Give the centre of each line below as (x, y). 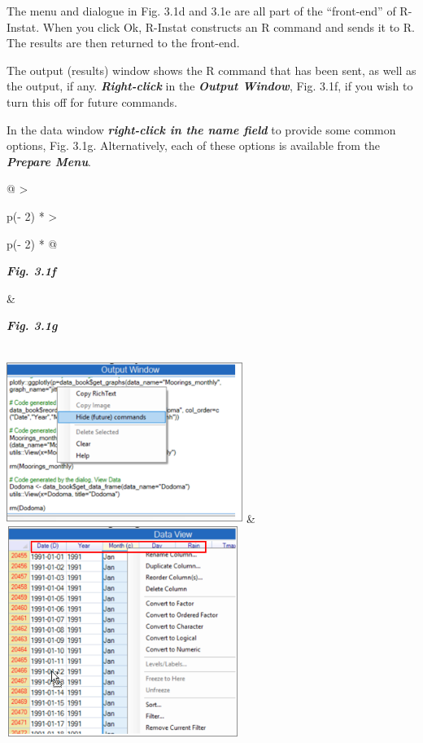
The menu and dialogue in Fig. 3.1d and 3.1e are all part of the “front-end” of (201, 11)
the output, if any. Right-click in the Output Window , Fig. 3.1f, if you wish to (210, 86)
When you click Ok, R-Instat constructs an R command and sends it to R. (229, 26)
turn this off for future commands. (92, 101)
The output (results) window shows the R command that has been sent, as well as (211, 70)
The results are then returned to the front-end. (123, 43)
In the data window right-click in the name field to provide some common (201, 129)
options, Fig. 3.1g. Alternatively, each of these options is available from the (194, 145)
